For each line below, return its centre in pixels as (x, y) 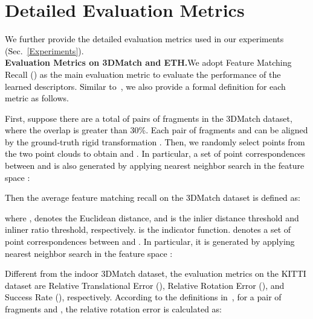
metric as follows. (37, 98)
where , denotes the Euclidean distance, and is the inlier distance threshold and (152, 217)
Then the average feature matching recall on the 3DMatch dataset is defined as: (153, 197)
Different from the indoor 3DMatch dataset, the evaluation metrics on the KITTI (156, 273)
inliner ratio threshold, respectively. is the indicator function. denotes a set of (148, 229)
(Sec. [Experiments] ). (44, 50)
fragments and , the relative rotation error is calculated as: (114, 309)
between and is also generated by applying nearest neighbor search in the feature (155, 166)
